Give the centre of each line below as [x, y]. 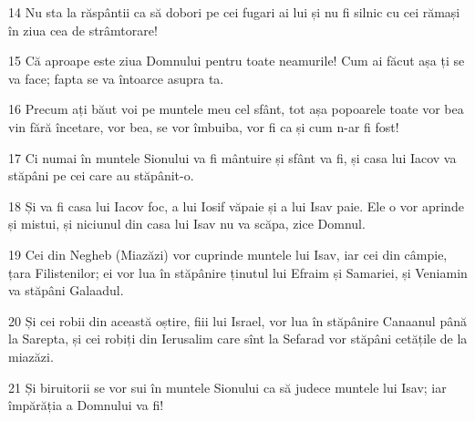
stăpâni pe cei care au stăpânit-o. [101, 175]
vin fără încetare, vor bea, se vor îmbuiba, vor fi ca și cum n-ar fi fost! [204, 126]
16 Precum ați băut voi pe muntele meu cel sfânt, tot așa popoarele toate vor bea [236, 109]
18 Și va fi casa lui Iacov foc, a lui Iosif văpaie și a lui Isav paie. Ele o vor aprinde [236, 205]
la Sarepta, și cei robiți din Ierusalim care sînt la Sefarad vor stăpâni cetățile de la [238, 339]
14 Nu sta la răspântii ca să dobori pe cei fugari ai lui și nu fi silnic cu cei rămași [234, 12]
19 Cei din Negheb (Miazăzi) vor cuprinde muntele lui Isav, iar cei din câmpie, [228, 254]
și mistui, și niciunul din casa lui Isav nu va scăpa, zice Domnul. [187, 224]
